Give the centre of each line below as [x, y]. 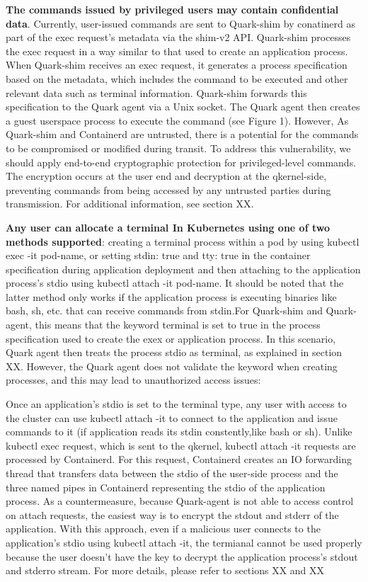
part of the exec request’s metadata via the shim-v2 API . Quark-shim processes [178, 37]
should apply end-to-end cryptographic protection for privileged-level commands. [181, 162]
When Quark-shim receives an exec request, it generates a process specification [177, 65]
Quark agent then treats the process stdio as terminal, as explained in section [174, 352]
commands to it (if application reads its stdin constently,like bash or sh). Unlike [179, 432]
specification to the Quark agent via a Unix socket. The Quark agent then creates [183, 107]
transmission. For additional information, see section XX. [130, 204]
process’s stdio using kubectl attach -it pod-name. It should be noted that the [175, 283]
